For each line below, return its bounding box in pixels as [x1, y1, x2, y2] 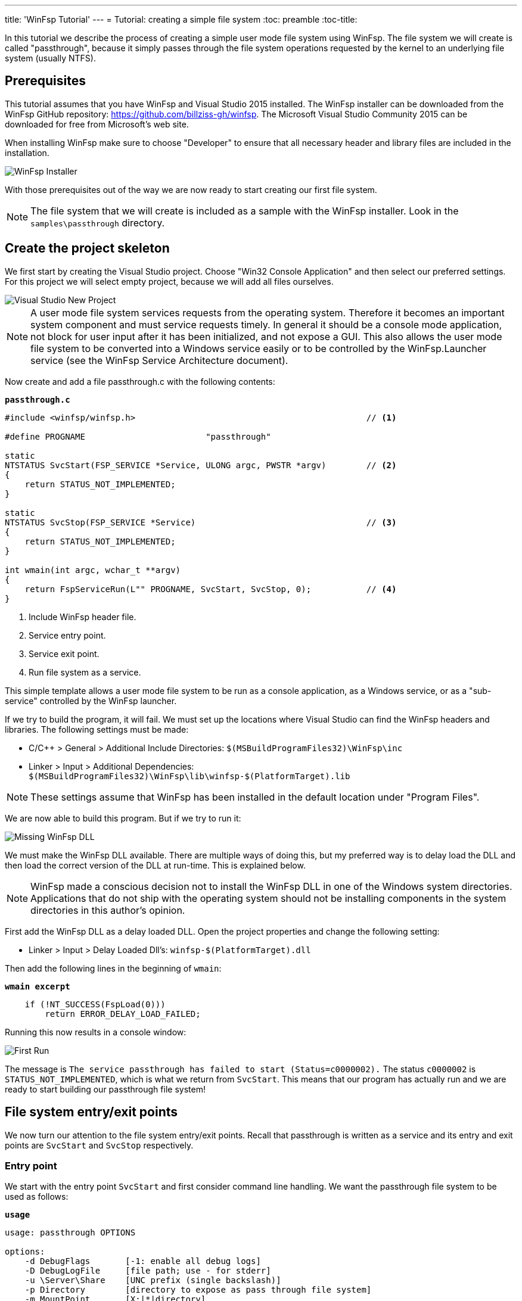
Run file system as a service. [29, 667, 141, 677]
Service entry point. [29, 630, 106, 640]
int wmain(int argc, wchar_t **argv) [5, 565, 181, 575]
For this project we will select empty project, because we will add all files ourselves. [5, 276, 334, 287]
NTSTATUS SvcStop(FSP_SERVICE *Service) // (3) [5, 517, 397, 527]
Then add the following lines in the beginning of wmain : [5, 963, 222, 973]
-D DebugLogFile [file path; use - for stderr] [24, 1266, 271, 1276]
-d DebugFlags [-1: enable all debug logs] [24, 1256, 261, 1266]
